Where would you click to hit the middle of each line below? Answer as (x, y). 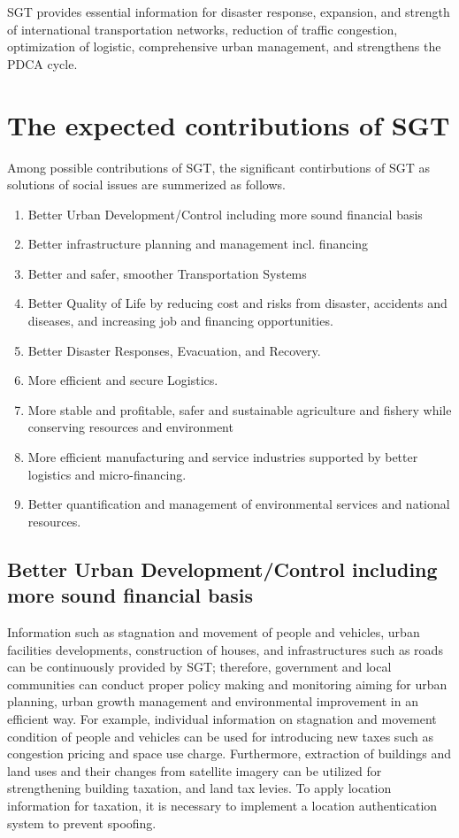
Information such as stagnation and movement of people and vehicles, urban (214, 632)
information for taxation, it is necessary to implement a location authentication (222, 805)
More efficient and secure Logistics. (123, 380)
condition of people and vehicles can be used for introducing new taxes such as (220, 736)
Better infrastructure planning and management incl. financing (198, 244)
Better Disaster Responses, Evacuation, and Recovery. (174, 350)
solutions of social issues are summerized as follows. (146, 185)
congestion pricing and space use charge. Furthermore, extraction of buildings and (229, 753)
